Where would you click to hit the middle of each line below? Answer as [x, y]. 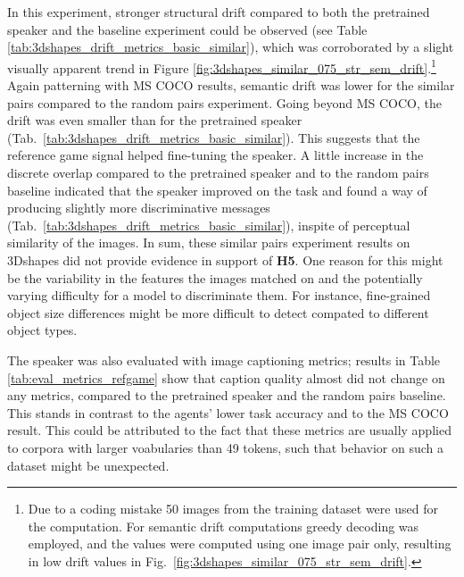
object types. [42, 330]
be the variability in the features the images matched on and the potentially [215, 277]
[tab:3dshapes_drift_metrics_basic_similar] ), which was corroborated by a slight [231, 47]
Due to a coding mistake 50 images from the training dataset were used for [233, 509]
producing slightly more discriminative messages [139, 208]
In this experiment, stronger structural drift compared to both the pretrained [219, 12]
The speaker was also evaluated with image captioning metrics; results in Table [224, 360]
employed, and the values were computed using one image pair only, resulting [240, 544]
